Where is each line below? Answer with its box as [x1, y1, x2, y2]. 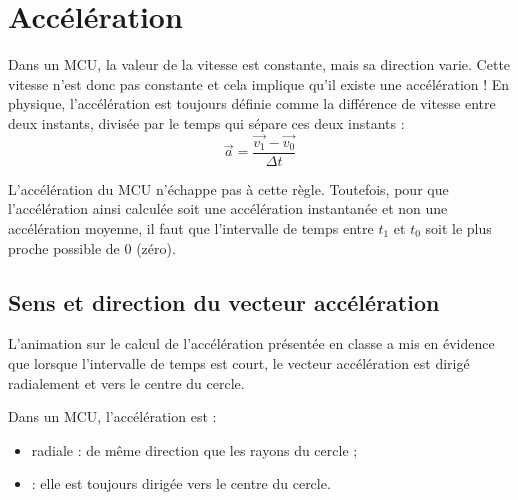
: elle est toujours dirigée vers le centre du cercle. [31, 473, 331, 494]
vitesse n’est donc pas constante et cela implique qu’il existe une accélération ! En [8, 73, 510, 94]
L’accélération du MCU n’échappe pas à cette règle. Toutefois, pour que [8, 178, 449, 199]
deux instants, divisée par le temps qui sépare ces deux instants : [8, 112, 405, 133]
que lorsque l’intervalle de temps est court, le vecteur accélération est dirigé [8, 352, 470, 373]
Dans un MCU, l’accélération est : [8, 406, 217, 427]
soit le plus [425, 217, 492, 238]
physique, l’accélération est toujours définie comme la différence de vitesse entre [8, 93, 496, 114]
